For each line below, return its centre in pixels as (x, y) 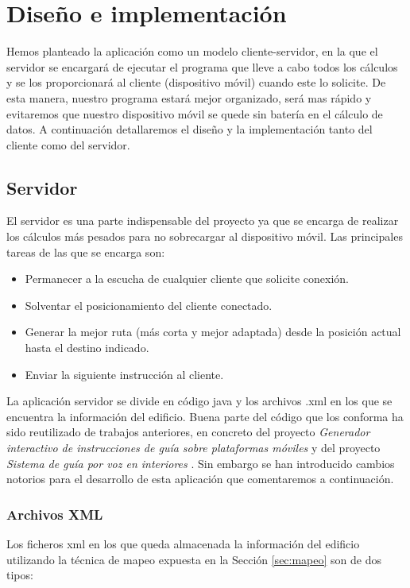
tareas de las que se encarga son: (86, 251)
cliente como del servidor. (68, 144)
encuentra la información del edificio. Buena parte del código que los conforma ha (205, 416)
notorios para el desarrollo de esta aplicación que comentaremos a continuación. (200, 479)
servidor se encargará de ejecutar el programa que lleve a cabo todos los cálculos (202, 66)
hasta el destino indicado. (87, 348)
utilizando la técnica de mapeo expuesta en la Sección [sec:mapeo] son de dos (194, 559)
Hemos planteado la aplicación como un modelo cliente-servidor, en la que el (192, 51)
